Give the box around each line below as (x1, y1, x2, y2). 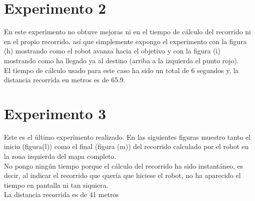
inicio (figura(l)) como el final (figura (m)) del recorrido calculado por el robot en (4, 141, 249, 151)
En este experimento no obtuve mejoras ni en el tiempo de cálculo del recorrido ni (4, 26, 251, 37)
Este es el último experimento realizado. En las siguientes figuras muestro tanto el (4, 131, 251, 142)
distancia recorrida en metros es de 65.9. (4, 75, 125, 85)
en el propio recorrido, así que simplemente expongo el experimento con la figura (4, 36, 247, 46)
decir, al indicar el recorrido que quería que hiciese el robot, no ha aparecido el (4, 170, 241, 180)
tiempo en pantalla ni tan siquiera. (4, 179, 109, 190)
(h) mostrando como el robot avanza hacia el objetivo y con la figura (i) (4, 46, 221, 56)
